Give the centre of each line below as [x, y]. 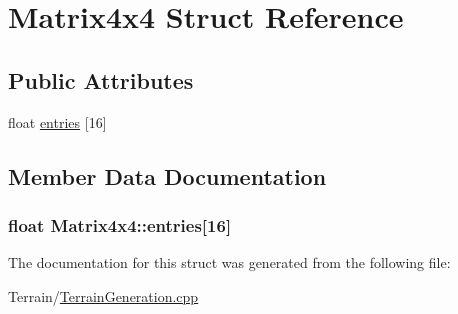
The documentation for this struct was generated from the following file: [229, 262]
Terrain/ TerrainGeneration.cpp [103, 295]
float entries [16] [57, 121]
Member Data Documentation [167, 175]
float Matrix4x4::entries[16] [120, 224]
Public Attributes [101, 79]
